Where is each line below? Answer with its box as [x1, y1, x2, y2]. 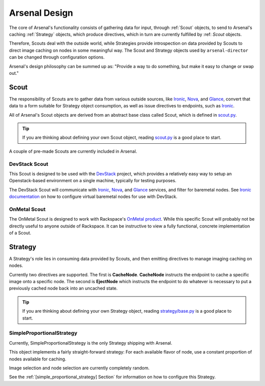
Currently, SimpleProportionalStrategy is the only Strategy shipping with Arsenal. [9, 340, 173, 346]
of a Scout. [9, 229, 31, 236]
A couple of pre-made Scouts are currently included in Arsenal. [9, 148, 137, 154]
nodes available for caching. [9, 356, 66, 362]
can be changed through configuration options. [9, 54, 105, 60]
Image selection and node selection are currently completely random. [9, 365, 150, 371]
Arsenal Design [9, 7, 73, 18]
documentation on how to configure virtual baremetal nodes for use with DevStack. [9, 193, 178, 199]
